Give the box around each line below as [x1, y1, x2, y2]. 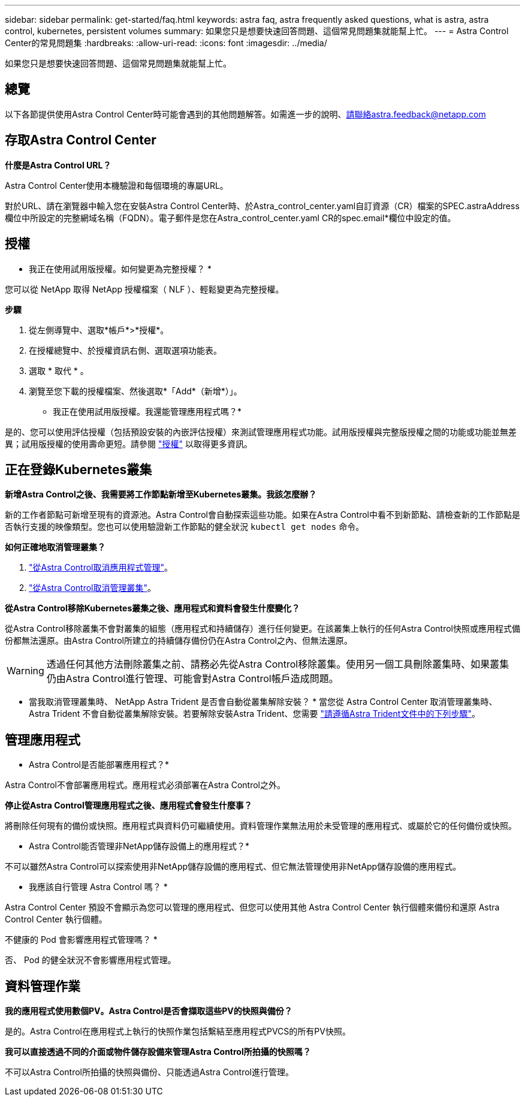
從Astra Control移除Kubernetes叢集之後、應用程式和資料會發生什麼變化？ [5, 603, 300, 614]
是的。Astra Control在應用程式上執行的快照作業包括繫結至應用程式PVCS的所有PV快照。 [5, 1026, 351, 1037]
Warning [7, 665, 44, 677]
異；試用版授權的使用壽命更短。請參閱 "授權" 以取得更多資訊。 [5, 438, 252, 449]
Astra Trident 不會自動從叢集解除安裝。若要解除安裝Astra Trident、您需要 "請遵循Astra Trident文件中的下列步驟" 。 [29, 708, 480, 719]
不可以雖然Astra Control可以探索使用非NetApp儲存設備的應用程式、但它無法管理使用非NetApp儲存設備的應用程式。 [5, 861, 461, 872]
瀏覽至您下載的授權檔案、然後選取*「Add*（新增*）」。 [29, 385, 242, 396]
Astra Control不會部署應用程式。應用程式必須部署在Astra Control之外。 [5, 780, 285, 791]
